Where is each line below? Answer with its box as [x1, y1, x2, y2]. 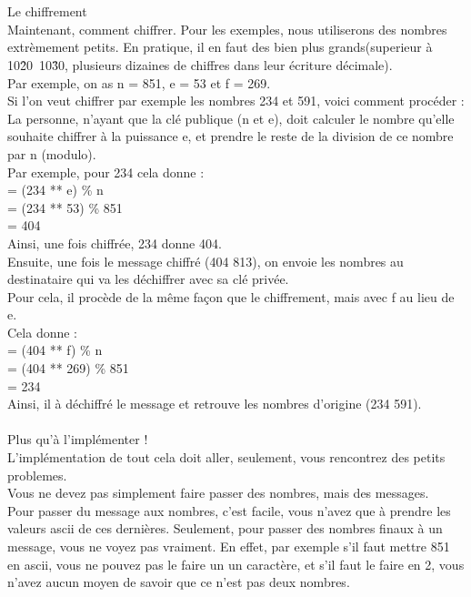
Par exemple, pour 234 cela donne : [7, 162, 205, 181]
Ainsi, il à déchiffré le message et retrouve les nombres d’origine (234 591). [7, 394, 422, 413]
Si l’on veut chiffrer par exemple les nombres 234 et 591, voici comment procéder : [7, 91, 465, 110]
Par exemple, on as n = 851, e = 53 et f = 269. [7, 73, 271, 92]
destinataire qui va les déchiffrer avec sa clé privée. [7, 269, 289, 288]
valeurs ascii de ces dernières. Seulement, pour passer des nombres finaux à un [7, 519, 443, 538]
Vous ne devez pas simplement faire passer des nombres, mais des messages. [7, 483, 429, 502]
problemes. [7, 465, 67, 484]
